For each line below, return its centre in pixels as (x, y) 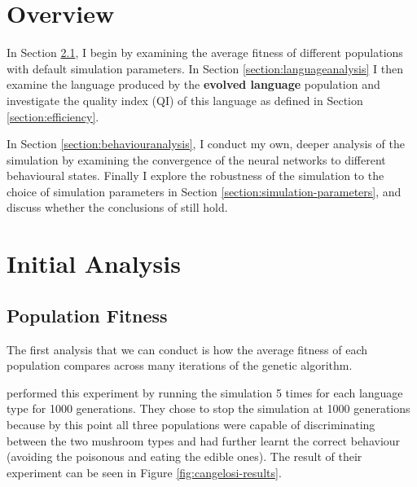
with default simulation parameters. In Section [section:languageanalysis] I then (205, 68)
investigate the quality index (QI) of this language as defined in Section (185, 100)
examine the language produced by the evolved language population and (193, 84)
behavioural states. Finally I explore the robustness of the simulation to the (195, 175)
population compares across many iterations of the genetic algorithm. (180, 365)
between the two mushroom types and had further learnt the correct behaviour (204, 440)
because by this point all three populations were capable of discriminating (191, 425)
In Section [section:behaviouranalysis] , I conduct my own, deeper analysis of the (206, 144)
